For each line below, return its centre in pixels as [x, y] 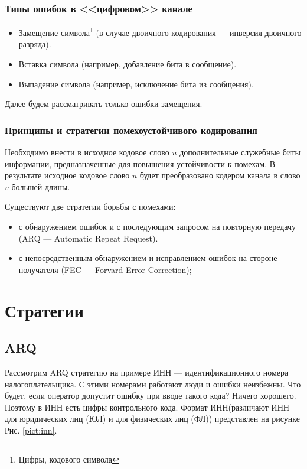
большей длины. [41, 186]
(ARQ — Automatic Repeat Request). [88, 238]
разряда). [35, 44]
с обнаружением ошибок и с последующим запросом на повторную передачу [157, 227]
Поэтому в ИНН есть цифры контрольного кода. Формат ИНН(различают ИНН [147, 407]
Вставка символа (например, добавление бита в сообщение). [128, 64]
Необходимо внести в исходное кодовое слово [87, 152]
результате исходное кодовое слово [67, 175]
